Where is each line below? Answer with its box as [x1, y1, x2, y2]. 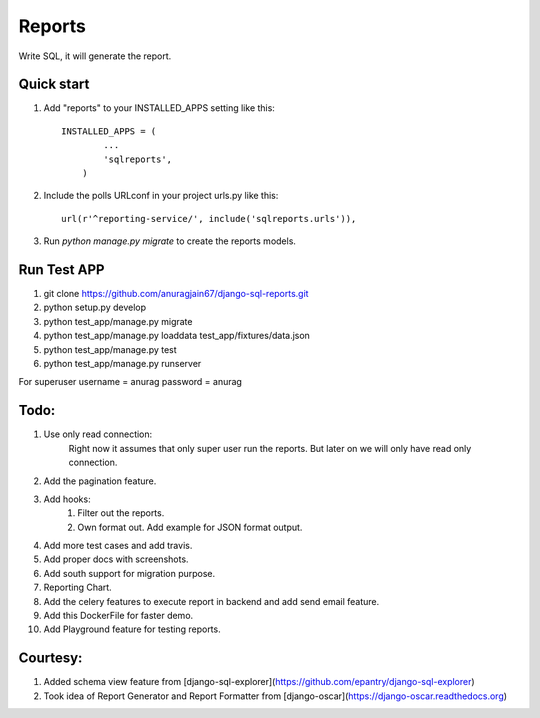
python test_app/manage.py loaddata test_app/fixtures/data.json [43, 330, 310, 342]
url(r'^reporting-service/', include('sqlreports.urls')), [61, 213, 357, 224]
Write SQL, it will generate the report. [18, 50, 172, 62]
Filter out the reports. [77, 507, 165, 519]
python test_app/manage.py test [43, 343, 177, 355]
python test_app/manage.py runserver [43, 358, 202, 370]
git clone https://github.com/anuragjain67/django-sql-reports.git [43, 288, 309, 300]
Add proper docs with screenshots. [43, 553, 189, 565]
